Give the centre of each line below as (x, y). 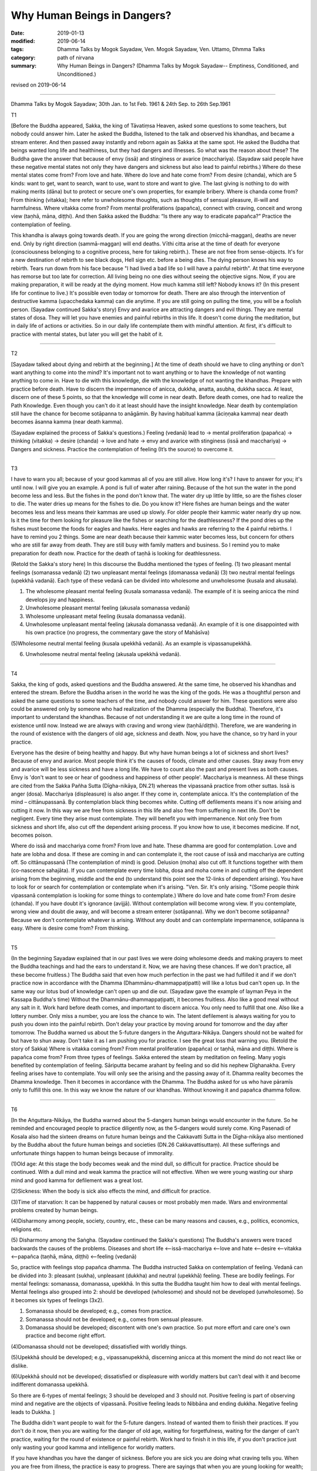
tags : (17, 49)
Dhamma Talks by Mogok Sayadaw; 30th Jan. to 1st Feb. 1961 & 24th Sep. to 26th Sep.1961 (121, 104)
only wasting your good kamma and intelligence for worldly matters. (93, 1447)
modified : (23, 41)
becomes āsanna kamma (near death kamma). (67, 422)
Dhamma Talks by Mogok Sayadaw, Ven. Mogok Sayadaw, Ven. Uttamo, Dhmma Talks (161, 49)
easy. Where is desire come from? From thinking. (70, 928)
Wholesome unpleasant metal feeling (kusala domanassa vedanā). (106, 616)
